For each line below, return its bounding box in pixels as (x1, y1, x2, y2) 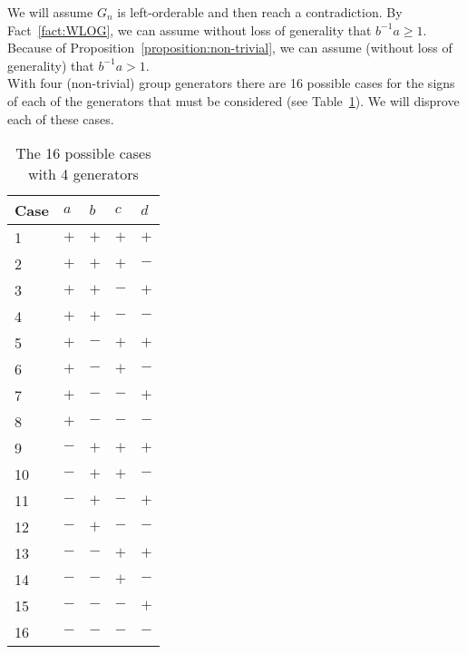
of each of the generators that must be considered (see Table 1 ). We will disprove (7, 91, 460, 110)
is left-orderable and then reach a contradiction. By (117, 3, 403, 21)
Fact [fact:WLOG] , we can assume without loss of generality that (7, 20, 372, 39)
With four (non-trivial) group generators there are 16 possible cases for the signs (7, 73, 455, 93)
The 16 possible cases (15, 142, 151, 164)
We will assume (7, 3, 93, 21)
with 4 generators (27, 163, 139, 185)
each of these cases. (7, 109, 114, 128)
